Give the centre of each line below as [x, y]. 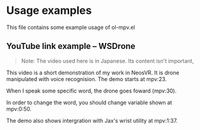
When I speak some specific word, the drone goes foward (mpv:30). [92, 91]
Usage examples [49, 11]
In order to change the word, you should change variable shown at [89, 102]
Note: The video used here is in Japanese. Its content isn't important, [107, 60]
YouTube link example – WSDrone [71, 46]
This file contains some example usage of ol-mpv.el [71, 27]
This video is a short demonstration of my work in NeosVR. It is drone [93, 73]
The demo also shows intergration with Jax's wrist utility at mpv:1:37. [92, 120]
